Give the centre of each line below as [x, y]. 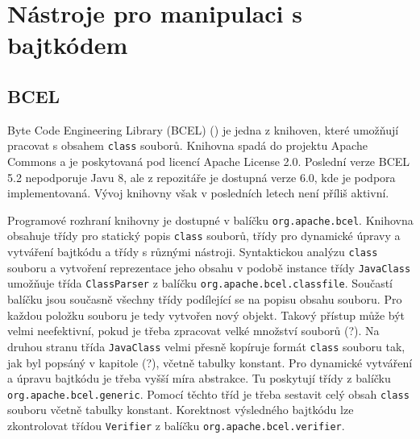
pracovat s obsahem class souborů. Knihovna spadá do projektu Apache [187, 145]
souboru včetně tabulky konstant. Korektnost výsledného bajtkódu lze [181, 410]
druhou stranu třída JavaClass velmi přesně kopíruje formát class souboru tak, [206, 346]
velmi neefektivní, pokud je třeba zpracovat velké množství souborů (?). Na [193, 331]
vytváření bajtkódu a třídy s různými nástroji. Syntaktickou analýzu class [193, 252]
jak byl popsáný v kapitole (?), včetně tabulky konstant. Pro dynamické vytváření [210, 362]
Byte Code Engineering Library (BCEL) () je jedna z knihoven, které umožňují [203, 129]
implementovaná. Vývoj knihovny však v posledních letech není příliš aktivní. [198, 193]
